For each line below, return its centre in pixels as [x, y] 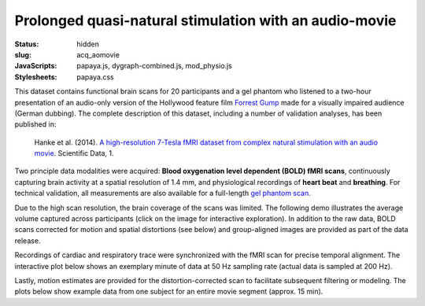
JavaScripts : [36, 66]
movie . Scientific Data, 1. [74, 153]
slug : [23, 54]
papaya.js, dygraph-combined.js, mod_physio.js [154, 66]
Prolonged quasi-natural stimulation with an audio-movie [205, 20]
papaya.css [95, 77]
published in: [35, 124]
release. [28, 241]
